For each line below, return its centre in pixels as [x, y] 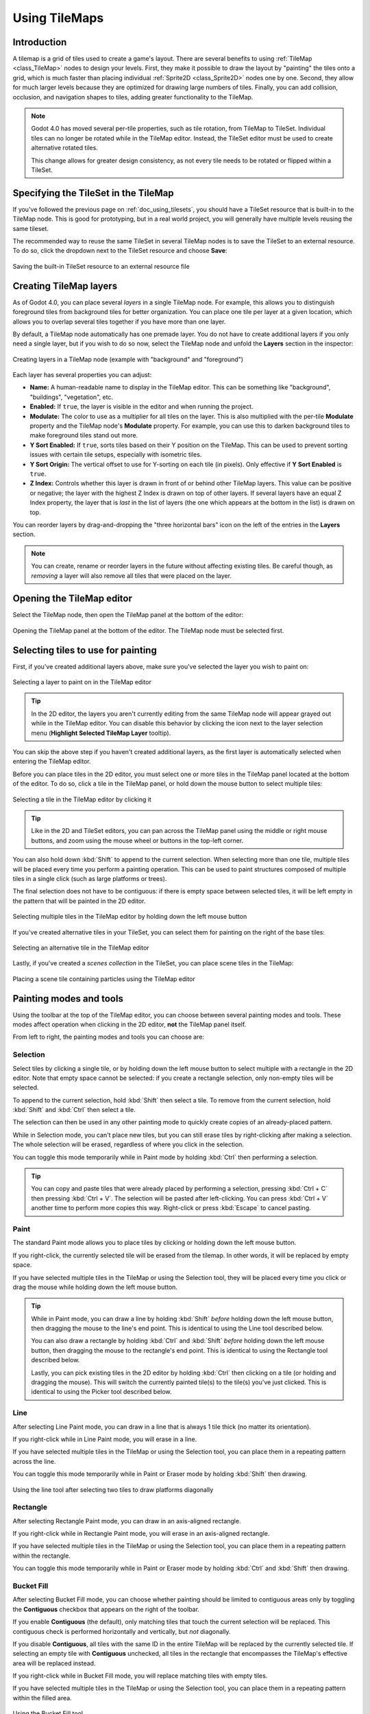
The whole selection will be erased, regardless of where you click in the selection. [128, 1144]
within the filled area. [42, 1698]
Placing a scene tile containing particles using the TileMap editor [104, 979]
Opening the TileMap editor [73, 599]
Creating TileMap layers [65, 286]
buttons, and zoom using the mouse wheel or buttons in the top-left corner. [137, 841]
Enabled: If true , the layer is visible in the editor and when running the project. [141, 407]
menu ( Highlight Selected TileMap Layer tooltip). [101, 733]
